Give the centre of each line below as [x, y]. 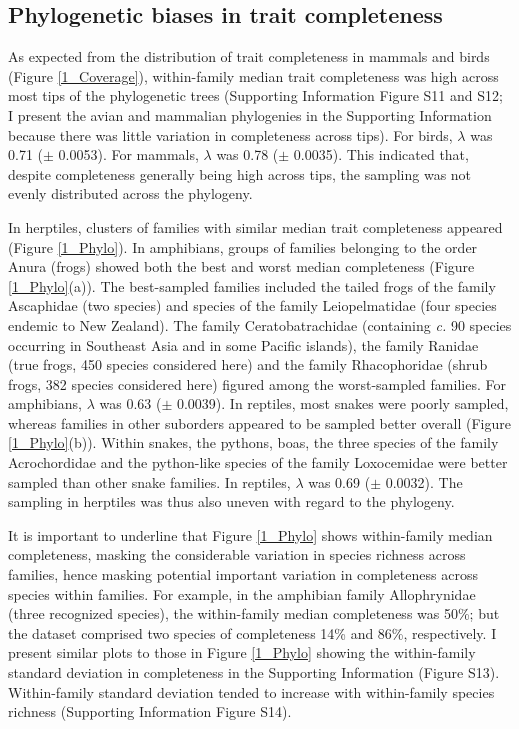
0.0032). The [424, 481]
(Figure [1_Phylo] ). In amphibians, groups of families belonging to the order [243, 246]
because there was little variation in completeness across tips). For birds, [230, 134]
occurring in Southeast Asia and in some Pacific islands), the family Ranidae [243, 344]
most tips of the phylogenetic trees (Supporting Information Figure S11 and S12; [255, 95]
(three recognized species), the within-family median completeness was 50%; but [254, 613]
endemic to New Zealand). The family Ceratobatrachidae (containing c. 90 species [260, 324]
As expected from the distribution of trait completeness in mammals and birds [249, 56]
